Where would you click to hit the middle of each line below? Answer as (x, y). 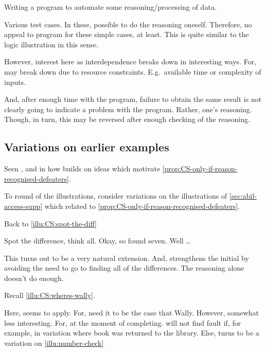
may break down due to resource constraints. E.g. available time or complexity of (133, 71)
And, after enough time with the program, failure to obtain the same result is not (133, 99)
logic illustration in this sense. (51, 44)
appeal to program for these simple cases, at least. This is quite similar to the (127, 34)
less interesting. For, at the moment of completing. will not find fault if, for (123, 322)
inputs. (15, 82)
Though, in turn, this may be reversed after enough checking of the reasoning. (127, 119)
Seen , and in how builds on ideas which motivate (82, 169)
